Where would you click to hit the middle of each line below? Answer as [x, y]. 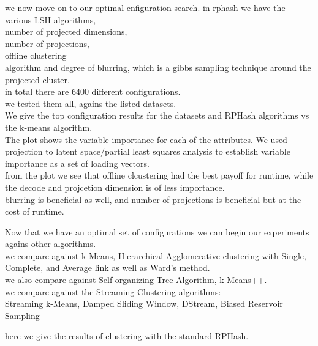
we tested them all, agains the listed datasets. [91, 103]
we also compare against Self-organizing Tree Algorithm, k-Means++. [136, 280]
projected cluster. [37, 79]
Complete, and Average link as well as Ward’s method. [108, 267]
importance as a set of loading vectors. [77, 163]
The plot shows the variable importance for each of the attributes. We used [146, 139]
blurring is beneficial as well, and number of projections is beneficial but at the [153, 199]
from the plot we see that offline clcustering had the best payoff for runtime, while [159, 175]
